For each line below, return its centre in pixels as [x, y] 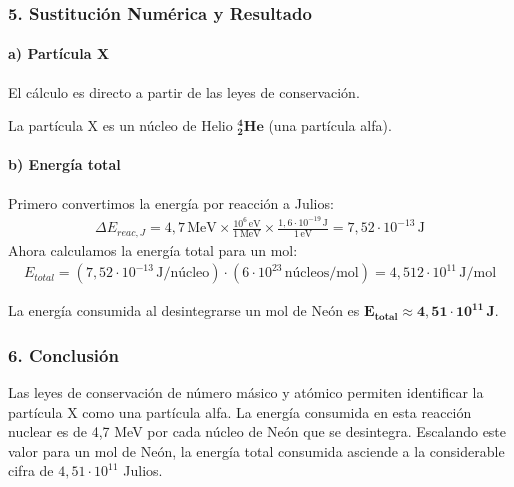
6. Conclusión [63, 354]
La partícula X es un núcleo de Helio [120, 125]
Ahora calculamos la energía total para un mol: [153, 249]
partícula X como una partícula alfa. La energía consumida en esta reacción [240, 411]
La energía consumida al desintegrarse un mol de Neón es [184, 310]
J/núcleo [183, 273]
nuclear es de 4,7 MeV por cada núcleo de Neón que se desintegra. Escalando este [257, 431]
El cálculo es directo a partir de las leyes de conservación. [184, 91]
